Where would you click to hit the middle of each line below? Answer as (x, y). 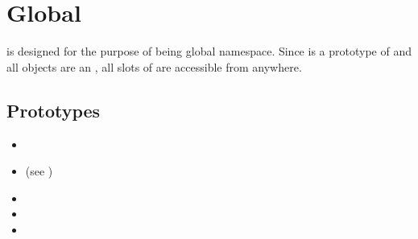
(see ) (39, 171)
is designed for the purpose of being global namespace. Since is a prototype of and (209, 51)
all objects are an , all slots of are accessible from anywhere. (154, 66)
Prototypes (54, 110)
